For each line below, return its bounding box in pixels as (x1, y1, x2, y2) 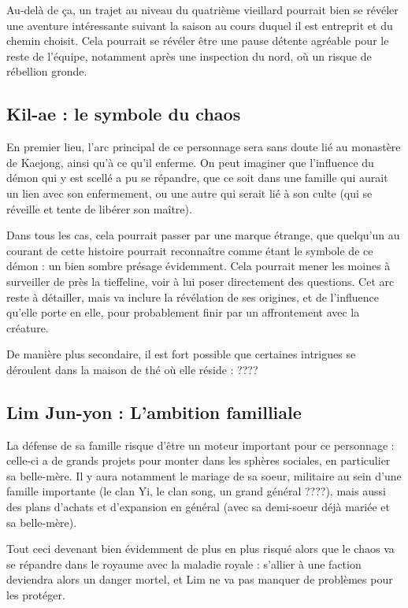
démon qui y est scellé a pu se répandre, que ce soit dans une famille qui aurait (6, 169, 388, 186)
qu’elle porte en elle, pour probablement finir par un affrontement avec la (6, 304, 360, 321)
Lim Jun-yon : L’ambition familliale (6, 399, 302, 424)
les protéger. (6, 587, 65, 603)
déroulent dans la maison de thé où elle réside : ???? (6, 361, 258, 377)
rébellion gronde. (6, 63, 87, 80)
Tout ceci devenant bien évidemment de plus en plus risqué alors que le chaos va (6, 540, 395, 557)
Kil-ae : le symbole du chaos (6, 102, 241, 126)
